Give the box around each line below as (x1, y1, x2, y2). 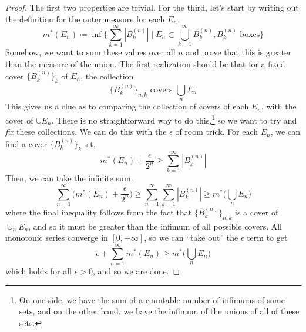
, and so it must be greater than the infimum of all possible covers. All (28, 220, 283, 232)
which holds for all (5, 265, 72, 277)
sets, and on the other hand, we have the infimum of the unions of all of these (19, 305, 300, 317)
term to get (247, 231, 288, 244)
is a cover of (235, 206, 278, 218)
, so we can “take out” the (144, 231, 238, 244)
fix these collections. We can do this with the (5, 125, 167, 138)
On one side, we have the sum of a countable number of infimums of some (19, 293, 285, 306)
